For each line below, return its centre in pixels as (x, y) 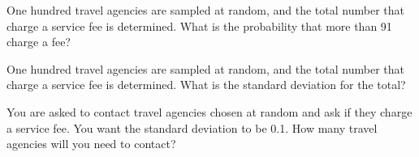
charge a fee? (39, 42)
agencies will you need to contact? (91, 144)
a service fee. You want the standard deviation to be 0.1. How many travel (192, 127)
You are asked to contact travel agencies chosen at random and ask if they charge (209, 111)
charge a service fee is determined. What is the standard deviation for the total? (206, 85)
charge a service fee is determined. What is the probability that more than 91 (199, 25)
